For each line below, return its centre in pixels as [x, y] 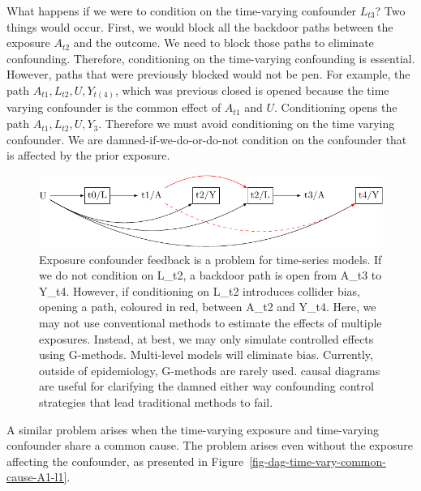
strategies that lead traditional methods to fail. [156, 401]
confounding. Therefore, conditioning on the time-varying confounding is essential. [211, 58]
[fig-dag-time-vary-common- [318, 461]
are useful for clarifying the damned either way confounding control [206, 386]
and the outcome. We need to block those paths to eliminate [223, 43]
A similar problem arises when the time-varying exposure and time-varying [193, 429]
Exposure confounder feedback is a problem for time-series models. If [210, 259]
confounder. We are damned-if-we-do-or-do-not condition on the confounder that [207, 139]
